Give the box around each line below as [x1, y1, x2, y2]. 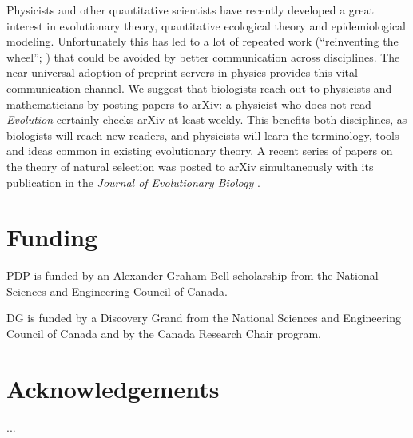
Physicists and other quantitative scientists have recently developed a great [6, 2, 375, 18]
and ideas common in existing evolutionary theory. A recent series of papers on [6, 142, 393, 159]
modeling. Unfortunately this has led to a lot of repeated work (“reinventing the [6, 33, 399, 50]
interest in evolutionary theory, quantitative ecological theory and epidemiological [6, 17, 406, 34]
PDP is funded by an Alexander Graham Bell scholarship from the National [6, 267, 379, 284]
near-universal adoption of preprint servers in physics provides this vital [6, 64, 358, 81]
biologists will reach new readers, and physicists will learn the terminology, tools [6, 126, 399, 143]
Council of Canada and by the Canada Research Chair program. [6, 325, 322, 342]
